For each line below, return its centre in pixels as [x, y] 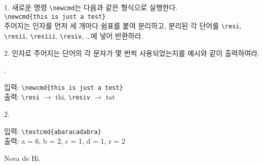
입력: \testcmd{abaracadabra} [53, 131]
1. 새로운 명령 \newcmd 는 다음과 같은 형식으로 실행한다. [91, 7]
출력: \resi [22, 97]
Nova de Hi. [23, 158]
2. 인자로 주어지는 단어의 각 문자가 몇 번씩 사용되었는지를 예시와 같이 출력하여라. [132, 53]
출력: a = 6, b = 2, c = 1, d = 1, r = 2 [65, 141]
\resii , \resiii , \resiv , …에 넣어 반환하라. [74, 35]
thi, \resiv [73, 97]
